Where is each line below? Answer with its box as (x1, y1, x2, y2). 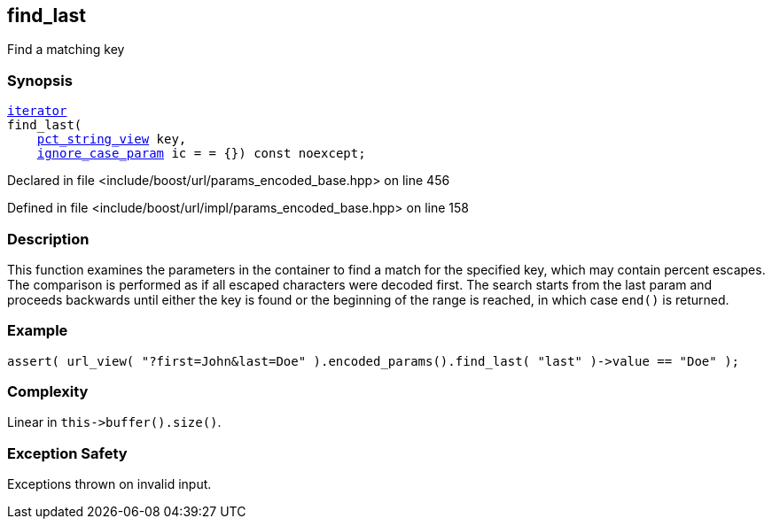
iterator (7, 104, 67, 119)
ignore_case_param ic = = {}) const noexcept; (36, 146, 366, 161)
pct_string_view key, (36, 132, 187, 147)
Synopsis (7, 71, 73, 89)
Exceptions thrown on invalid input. (7, 476, 212, 492)
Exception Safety (7, 444, 128, 462)
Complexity (7, 383, 89, 401)
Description (7, 229, 90, 248)
